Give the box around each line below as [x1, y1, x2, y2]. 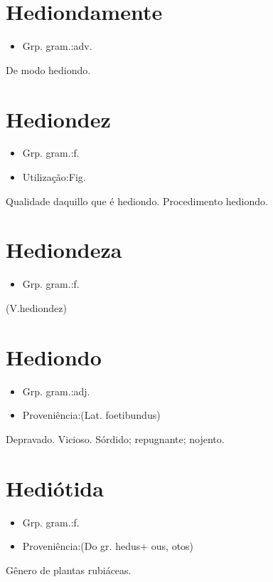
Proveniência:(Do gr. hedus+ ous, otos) [22, 539, 194, 554]
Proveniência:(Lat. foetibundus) [22, 407, 161, 422]
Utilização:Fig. [22, 170, 86, 185]
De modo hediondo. [6, 62, 91, 77]
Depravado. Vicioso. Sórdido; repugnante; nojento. [6, 431, 225, 446]
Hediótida [6, 473, 104, 502]
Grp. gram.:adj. [22, 383, 90, 398]
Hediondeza [6, 235, 122, 264]
